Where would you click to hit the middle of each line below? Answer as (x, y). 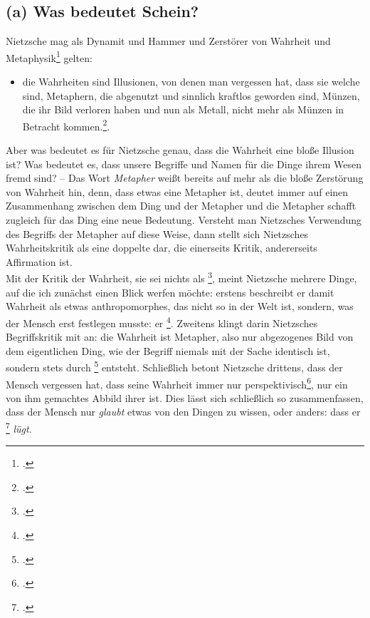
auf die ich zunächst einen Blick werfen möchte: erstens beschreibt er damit (170, 292)
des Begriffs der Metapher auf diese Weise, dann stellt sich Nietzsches (157, 233)
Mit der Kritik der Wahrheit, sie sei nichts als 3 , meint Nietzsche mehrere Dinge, (181, 277)
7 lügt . (19, 427)
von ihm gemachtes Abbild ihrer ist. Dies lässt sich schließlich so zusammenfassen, (185, 397)
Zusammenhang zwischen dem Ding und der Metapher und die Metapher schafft (181, 206)
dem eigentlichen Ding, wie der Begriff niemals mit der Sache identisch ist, (168, 350)
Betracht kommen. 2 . (66, 125)
